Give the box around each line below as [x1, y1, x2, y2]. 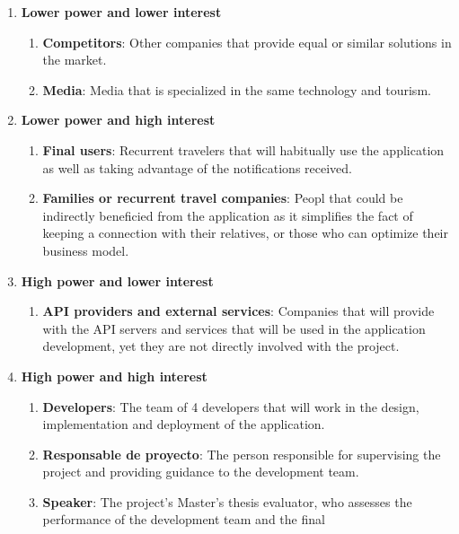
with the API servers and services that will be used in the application [42, 319, 426, 337]
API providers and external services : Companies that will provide [42, 302, 435, 320]
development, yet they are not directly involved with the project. [42, 337, 400, 355]
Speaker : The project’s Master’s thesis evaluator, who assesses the [42, 492, 412, 511]
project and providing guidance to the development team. [42, 462, 359, 481]
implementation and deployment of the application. [42, 415, 325, 433]
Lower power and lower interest [21, 3, 222, 21]
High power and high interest [21, 366, 207, 385]
